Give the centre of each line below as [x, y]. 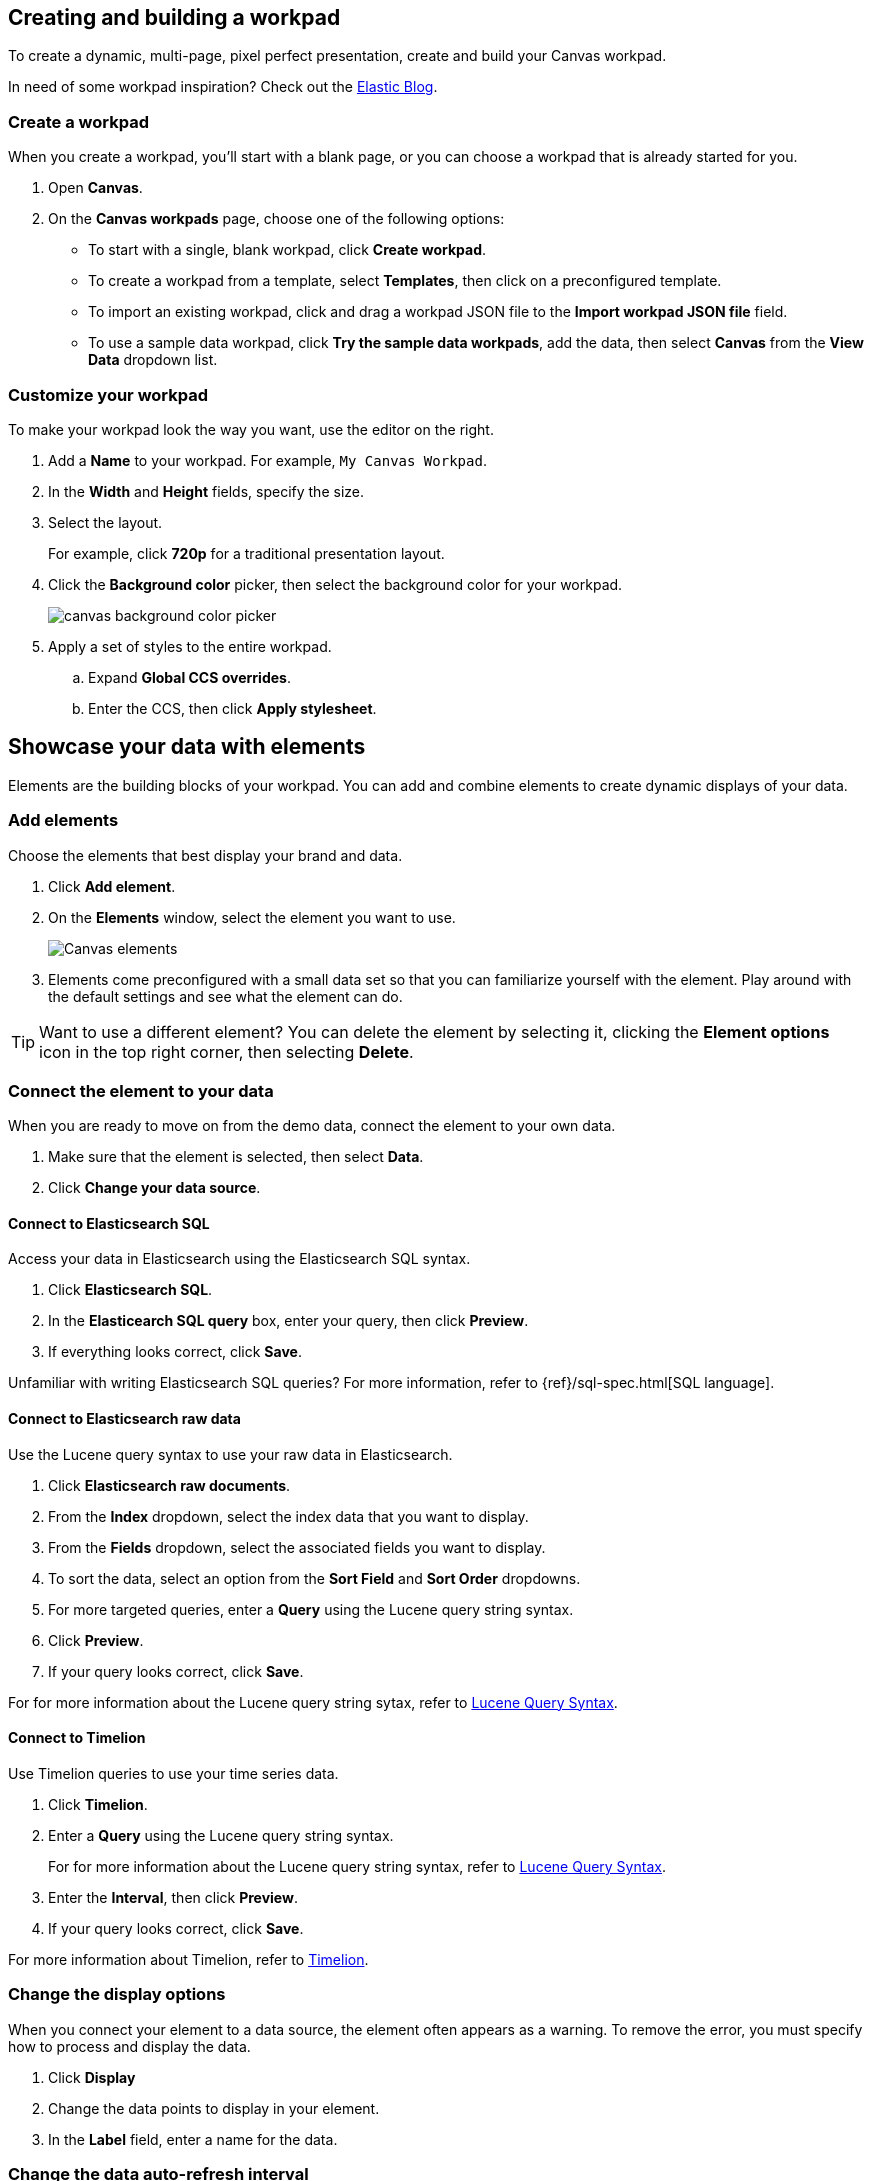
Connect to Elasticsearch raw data [124, 1419]
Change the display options [117, 1994]
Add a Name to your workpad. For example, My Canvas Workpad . [267, 460]
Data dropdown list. [153, 360]
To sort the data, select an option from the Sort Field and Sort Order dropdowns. [314, 1578]
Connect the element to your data [141, 1090]
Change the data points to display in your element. [214, 2108]
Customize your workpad [108, 394]
